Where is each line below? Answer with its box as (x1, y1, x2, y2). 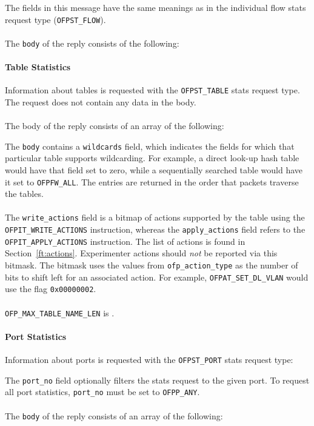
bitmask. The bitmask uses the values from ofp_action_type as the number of (5, 258, 298, 271)
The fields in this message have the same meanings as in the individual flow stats (5, 1, 306, 13)
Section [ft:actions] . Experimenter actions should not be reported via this (5, 247, 278, 259)
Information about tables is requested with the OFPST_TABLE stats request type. (5, 84, 300, 96)
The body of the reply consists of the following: (5, 36, 179, 49)
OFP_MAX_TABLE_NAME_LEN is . (5, 306, 115, 319)
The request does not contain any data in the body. (5, 95, 196, 108)
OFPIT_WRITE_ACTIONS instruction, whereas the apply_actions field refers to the (5, 223, 306, 236)
